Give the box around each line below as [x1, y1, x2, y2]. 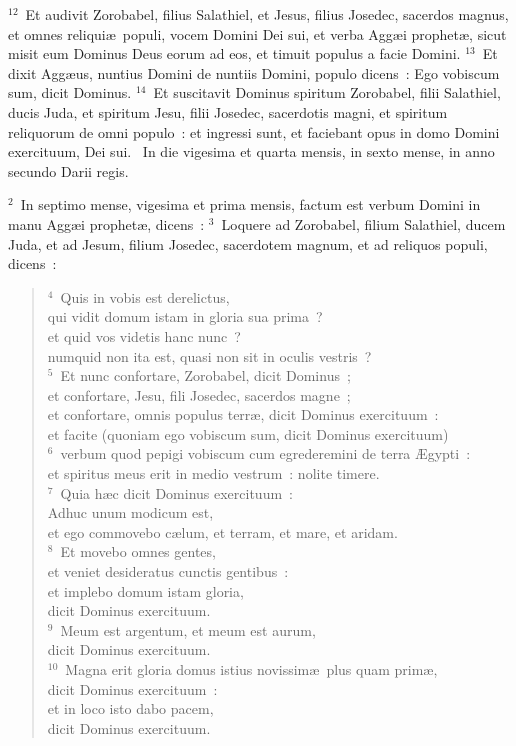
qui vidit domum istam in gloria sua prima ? [47, 306, 323, 327]
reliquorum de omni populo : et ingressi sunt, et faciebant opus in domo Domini [8, 121, 500, 142]
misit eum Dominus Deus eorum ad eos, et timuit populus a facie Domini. [8, 43, 461, 64]
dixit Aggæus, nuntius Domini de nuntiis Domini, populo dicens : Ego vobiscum [8, 62, 500, 83]
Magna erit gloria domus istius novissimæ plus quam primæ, [65, 659, 438, 679]
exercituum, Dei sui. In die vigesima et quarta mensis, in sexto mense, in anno [8, 141, 495, 162]
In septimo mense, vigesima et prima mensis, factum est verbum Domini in [20, 194, 481, 215]
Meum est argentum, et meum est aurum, [60, 619, 316, 640]
